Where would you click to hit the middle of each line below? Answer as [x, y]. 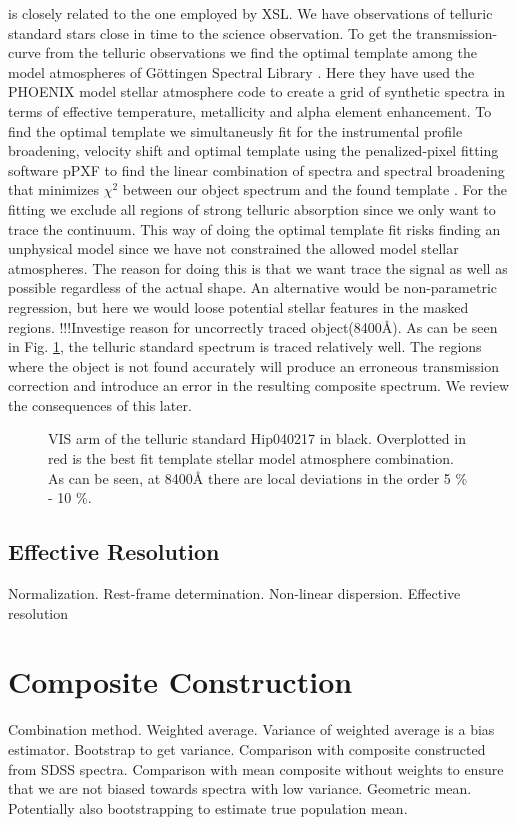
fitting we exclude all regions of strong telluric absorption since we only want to [252, 208]
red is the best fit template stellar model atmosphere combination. [251, 458]
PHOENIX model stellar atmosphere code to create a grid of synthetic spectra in [257, 91]
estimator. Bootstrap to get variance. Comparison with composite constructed [247, 748]
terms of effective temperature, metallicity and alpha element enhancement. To [250, 110]
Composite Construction [180, 681]
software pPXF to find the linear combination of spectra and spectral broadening [256, 169]
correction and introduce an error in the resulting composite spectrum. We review [259, 385]
